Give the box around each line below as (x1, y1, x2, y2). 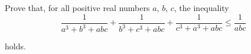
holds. (5, 40, 26, 52)
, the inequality (174, 2, 229, 13)
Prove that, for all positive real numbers (5, 2, 150, 13)
